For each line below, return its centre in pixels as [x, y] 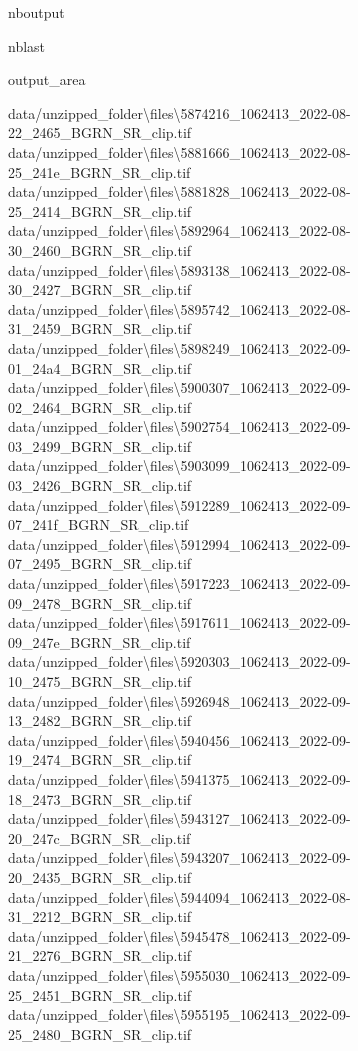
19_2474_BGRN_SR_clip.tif [100, 759]
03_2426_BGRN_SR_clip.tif [100, 485]
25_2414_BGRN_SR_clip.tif [100, 210]
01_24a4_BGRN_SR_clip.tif [100, 367]
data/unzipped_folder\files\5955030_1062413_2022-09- [179, 974]
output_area [47, 79]
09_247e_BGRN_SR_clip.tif [99, 641]
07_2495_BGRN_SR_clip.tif [100, 563]
